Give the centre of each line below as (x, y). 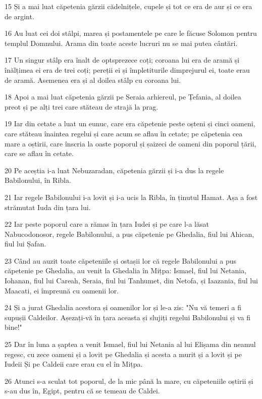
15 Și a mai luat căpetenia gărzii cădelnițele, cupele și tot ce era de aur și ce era (128, 6)
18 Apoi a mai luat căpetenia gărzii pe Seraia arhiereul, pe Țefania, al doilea (123, 97)
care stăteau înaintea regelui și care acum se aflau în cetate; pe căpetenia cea (124, 133)
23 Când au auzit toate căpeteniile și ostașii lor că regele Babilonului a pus (121, 260)
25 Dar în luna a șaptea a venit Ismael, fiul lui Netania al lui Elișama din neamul (130, 344)
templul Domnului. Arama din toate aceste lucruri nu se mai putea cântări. (121, 43)
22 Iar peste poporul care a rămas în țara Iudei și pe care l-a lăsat (107, 224)
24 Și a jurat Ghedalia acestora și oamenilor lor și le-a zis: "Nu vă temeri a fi (123, 307)
